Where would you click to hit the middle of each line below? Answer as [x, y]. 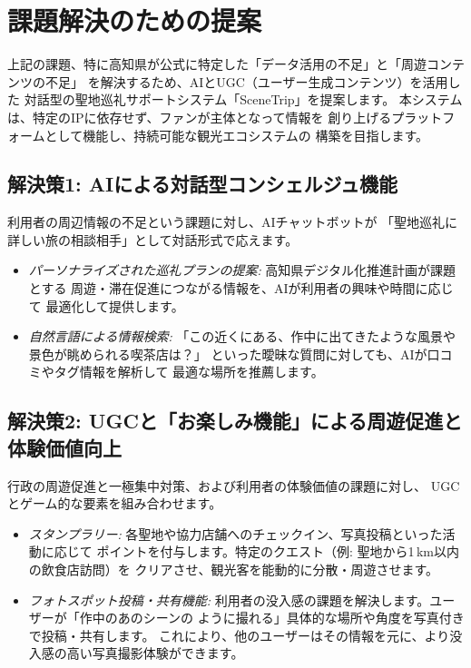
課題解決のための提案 [135, 20]
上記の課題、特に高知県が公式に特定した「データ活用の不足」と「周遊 [217, 64]
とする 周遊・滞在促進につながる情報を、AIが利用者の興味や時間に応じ [241, 288]
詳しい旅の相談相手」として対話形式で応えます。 [153, 239]
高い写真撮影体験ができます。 [155, 653]
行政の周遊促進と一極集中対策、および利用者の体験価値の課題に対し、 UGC [234, 485]
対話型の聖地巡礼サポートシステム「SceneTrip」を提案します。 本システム [243, 99]
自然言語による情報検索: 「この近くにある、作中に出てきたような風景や [242, 336]
